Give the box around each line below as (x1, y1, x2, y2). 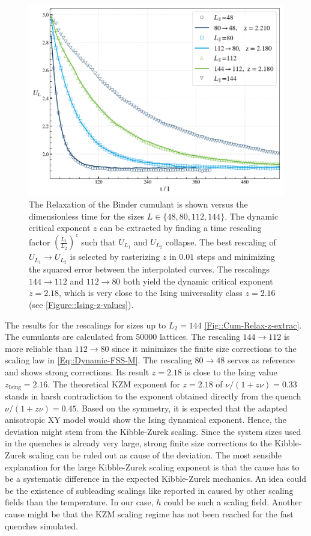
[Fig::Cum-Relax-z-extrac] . (204, 318, 302, 331)
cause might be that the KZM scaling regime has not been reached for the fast (5, 508, 294, 520)
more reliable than (5, 342, 73, 354)
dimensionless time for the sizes (29, 209, 145, 222)
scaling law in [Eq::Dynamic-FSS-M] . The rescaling (5, 354, 192, 366)
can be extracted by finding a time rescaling (100, 221, 262, 234)
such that (81, 235, 116, 248)
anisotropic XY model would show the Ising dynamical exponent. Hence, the (5, 413, 286, 426)
